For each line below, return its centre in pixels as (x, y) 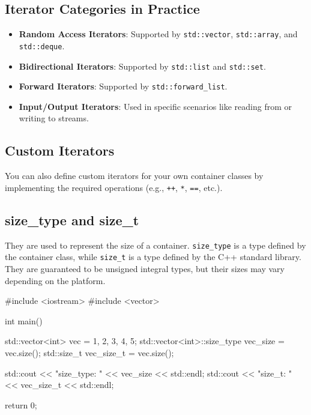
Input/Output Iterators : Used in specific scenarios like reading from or (155, 106)
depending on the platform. (55, 280)
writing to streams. (54, 118)
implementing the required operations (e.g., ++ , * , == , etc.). (114, 187)
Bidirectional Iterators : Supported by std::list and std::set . (142, 66)
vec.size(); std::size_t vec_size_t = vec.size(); (89, 352)
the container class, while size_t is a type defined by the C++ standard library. (153, 257)
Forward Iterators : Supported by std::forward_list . (123, 86)
